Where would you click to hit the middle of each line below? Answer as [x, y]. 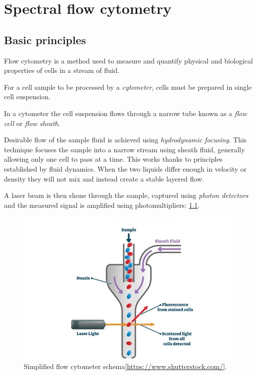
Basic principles [45, 39]
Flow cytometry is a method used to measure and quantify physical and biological [128, 60]
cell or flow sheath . [32, 123]
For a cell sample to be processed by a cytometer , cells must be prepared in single [128, 87]
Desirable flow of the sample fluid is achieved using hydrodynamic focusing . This [126, 140]
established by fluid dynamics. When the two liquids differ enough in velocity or [126, 168]
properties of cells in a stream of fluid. [62, 70]
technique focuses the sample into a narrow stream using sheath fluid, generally [125, 149]
